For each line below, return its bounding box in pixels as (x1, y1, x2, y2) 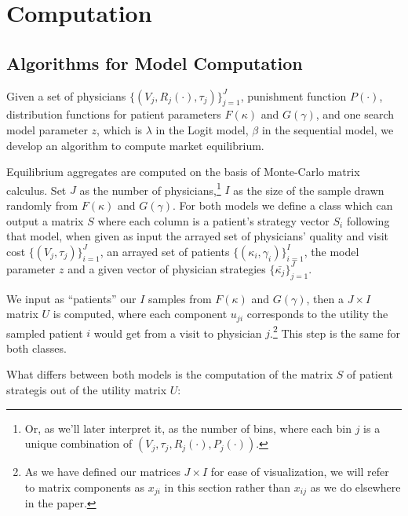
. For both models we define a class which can (172, 197, 393, 213)
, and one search (315, 106, 394, 123)
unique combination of (24, 435, 133, 452)
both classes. (6, 339, 67, 356)
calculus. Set (6, 181, 67, 198)
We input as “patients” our (6, 290, 137, 306)
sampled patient (6, 324, 83, 341)
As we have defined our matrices (24, 463, 180, 480)
